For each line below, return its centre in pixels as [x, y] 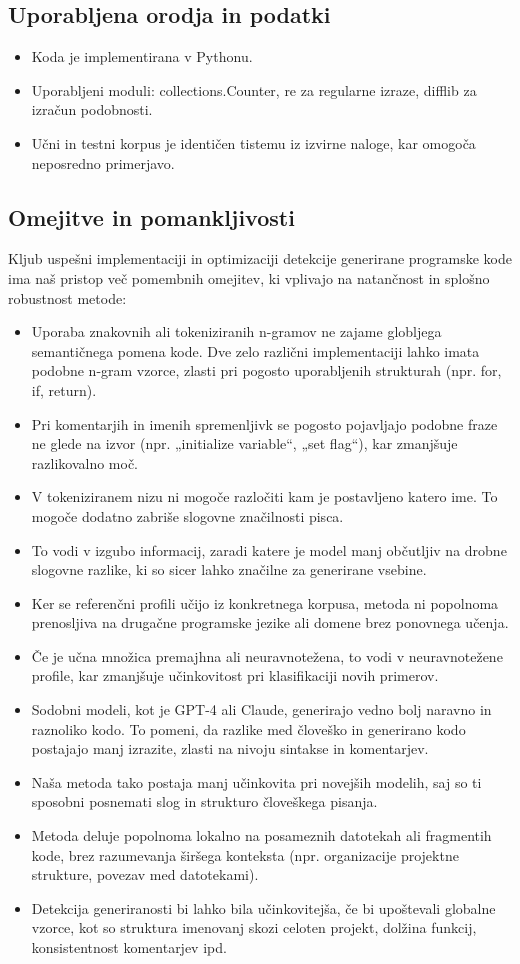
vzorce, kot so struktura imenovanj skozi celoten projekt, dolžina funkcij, [254, 927]
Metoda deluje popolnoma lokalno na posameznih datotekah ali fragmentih [261, 835]
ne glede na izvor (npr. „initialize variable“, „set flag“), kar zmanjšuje [244, 443]
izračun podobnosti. [92, 109]
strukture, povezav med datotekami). [145, 874]
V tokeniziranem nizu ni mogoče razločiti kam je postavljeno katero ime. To [264, 496]
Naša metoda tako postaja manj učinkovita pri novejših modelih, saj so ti [256, 781]
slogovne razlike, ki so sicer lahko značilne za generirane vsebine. [229, 569]
